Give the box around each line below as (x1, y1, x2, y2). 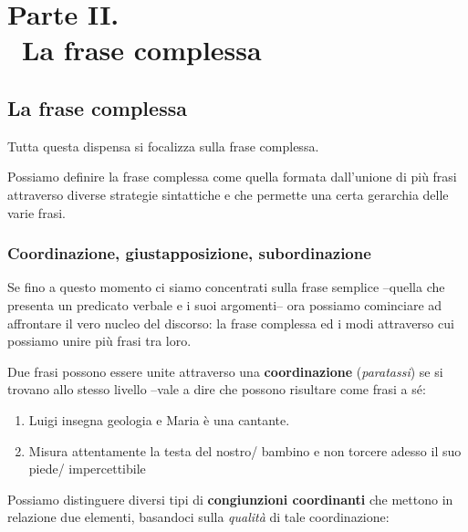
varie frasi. (7, 203, 66, 222)
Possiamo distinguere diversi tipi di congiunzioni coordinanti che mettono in (7, 489, 453, 508)
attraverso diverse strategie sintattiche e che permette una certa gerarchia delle (7, 184, 449, 203)
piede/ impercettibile (28, 459, 146, 478)
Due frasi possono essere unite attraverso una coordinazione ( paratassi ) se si (7, 361, 443, 381)
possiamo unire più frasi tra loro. (7, 331, 192, 350)
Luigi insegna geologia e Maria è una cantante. (28, 410, 290, 429)
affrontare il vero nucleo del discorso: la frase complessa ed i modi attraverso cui (7, 313, 454, 332)
